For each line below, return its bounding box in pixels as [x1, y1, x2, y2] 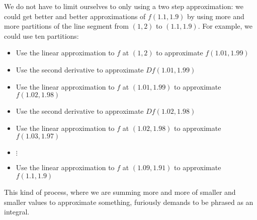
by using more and [187, 11, 244, 21]
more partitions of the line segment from [4, 21, 129, 31]
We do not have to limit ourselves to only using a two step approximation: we [4, 1, 243, 11]
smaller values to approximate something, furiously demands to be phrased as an [4, 196, 253, 207]
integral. [4, 206, 30, 217]
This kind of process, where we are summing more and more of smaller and [4, 186, 236, 197]
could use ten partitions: [4, 30, 79, 41]
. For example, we [198, 21, 252, 31]
